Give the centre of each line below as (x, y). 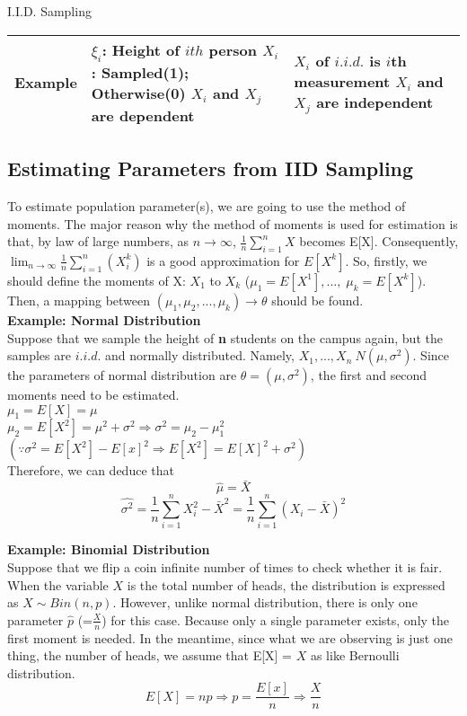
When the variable (58, 584)
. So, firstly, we (386, 260)
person (233, 49)
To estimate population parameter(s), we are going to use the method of (207, 205)
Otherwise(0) (138, 93)
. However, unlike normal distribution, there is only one (265, 602)
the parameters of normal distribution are (122, 375)
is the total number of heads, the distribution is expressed (286, 584)
